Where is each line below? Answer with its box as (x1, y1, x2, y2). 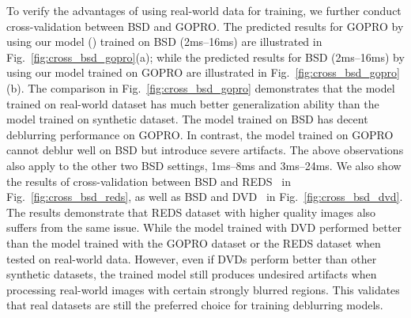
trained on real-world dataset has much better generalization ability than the (6, 95, 379, 112)
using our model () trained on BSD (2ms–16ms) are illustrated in (6, 33, 322, 50)
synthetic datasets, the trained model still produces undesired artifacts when (6, 266, 377, 282)
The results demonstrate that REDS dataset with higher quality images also (6, 203, 376, 220)
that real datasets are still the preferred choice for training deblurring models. (6, 297, 383, 313)
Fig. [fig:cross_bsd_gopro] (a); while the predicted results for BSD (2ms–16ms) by (6, 48, 405, 65)
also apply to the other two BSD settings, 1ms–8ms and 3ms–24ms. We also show (6, 157, 402, 173)
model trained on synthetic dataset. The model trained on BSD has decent (6, 111, 368, 127)
